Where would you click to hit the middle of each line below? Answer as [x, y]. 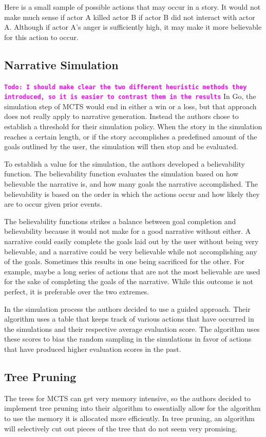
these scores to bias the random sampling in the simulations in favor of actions [128, 339]
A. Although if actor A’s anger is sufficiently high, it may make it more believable [133, 27]
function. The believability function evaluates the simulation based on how [121, 174]
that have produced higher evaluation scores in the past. [93, 349]
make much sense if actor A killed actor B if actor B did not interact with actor [130, 17]
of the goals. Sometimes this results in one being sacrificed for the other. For [124, 261]
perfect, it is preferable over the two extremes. [77, 291]
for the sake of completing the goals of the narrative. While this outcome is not [129, 281]
